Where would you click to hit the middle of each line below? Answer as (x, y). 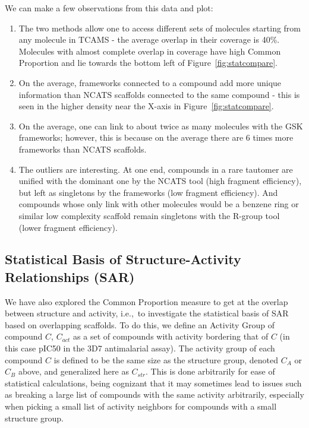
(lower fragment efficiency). (68, 227)
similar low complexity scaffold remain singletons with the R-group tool (149, 215)
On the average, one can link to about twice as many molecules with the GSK (161, 126)
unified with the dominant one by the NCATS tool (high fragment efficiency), (160, 181)
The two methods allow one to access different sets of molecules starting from (160, 28)
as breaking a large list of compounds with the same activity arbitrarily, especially (154, 394)
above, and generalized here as (73, 371)
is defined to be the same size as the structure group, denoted (166, 359)
